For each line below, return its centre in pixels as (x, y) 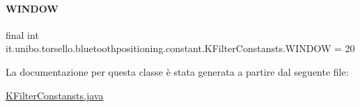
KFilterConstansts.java (55, 95)
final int (22, 34)
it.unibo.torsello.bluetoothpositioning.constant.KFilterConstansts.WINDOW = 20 (180, 48)
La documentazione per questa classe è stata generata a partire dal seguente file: (177, 71)
